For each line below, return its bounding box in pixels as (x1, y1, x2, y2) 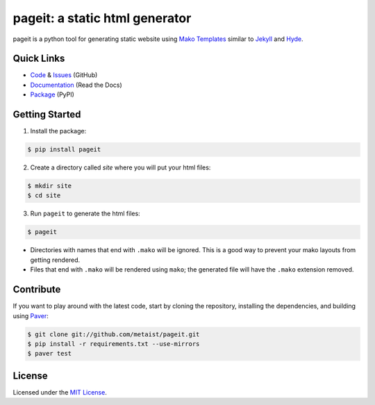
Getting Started (12, 108, 81, 121)
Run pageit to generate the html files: (30, 209, 140, 218)
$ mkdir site (27, 182, 72, 190)
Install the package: (30, 127, 87, 135)
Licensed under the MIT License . (12, 388, 107, 396)
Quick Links (12, 53, 65, 65)
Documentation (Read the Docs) (30, 81, 123, 89)
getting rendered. (30, 256, 81, 264)
